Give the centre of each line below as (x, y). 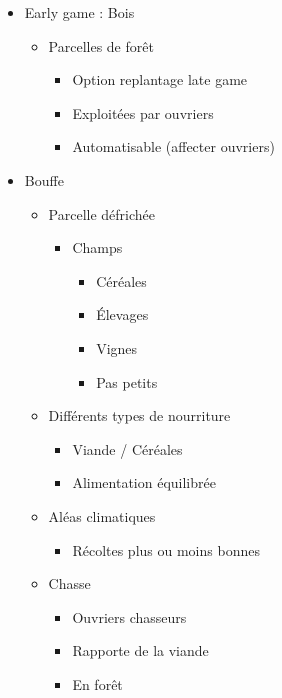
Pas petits (127, 381)
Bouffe (44, 179)
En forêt (97, 683)
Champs (97, 247)
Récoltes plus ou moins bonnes (166, 549)
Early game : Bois (79, 12)
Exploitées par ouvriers (143, 112)
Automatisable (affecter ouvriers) (173, 146)
